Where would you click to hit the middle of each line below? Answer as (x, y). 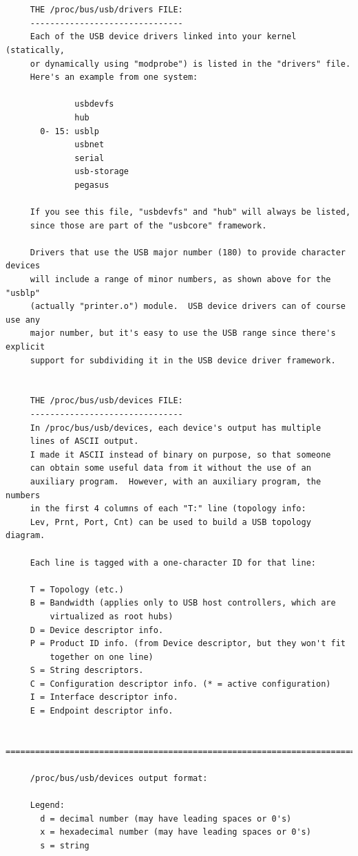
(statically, (35, 50)
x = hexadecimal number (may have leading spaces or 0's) (176, 832)
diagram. (25, 536)
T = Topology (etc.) (77, 589)
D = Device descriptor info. (97, 630)
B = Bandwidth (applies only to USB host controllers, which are (183, 603)
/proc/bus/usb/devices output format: (119, 779)
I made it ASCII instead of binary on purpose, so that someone (180, 454)
